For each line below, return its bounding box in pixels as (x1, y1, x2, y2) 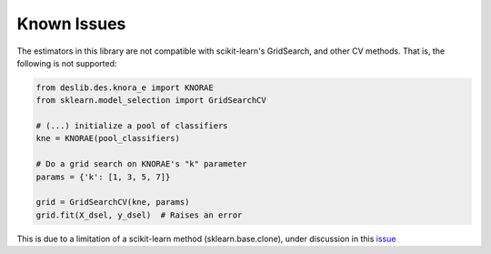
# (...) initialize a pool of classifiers (35, 121, 228, 131)
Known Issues (16, 14, 126, 34)
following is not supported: (16, 57, 117, 68)
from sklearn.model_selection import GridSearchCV (35, 96, 267, 106)
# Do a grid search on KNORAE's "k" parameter (35, 159, 247, 169)
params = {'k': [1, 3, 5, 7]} (35, 171, 171, 182)
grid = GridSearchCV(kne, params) (35, 197, 190, 208)
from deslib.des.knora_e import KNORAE (35, 82, 214, 93)
